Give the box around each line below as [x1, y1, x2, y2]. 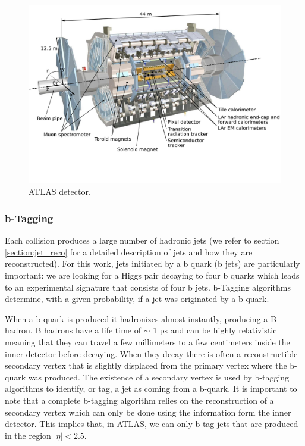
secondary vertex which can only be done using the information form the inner [5, 406, 291, 418]
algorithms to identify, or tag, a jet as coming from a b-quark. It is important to [5, 382, 297, 395]
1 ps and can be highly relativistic [153, 324, 277, 336]
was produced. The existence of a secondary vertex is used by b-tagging [28, 370, 290, 383]
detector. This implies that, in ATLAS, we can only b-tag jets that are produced [5, 417, 298, 430]
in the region [5, 429, 51, 441]
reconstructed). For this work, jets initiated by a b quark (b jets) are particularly [5, 257, 300, 270]
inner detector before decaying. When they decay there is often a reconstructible [5, 347, 298, 360]
